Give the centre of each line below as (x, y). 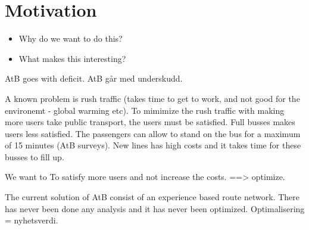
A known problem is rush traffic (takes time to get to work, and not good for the (152, 98)
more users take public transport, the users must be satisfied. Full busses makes (150, 122)
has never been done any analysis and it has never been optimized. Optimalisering (155, 208)
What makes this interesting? (72, 58)
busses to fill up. (35, 156)
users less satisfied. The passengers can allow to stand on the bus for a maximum (153, 133)
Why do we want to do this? (71, 38)
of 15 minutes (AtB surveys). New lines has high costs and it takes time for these (153, 145)
